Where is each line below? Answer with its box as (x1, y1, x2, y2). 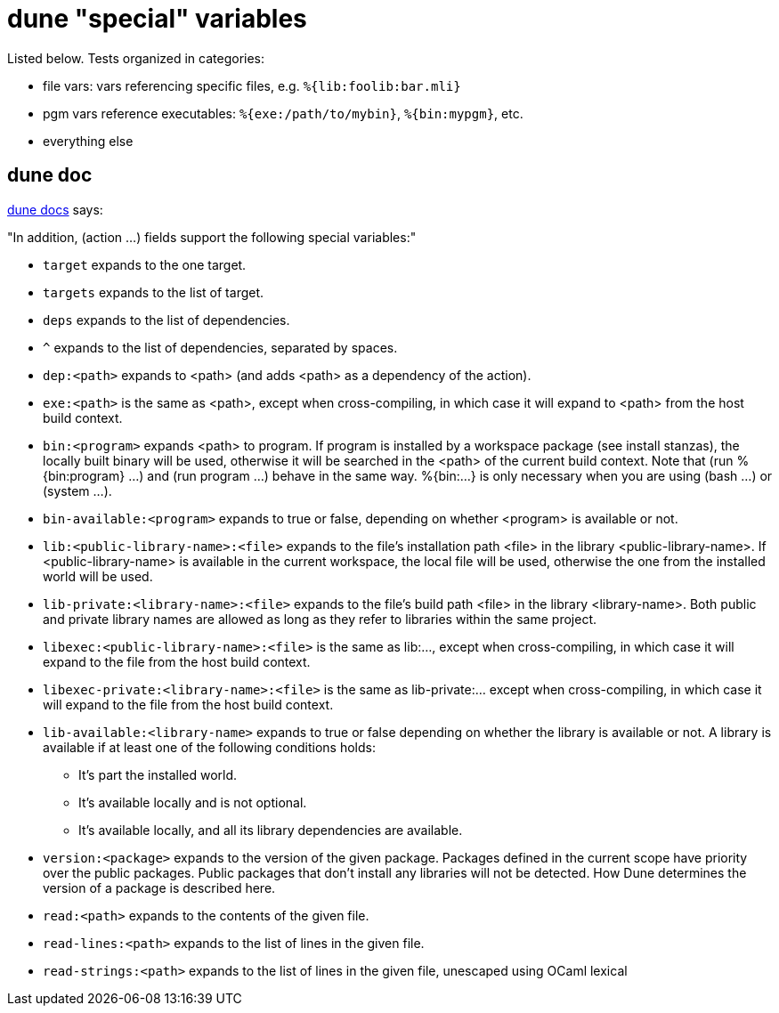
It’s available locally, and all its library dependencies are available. (78, 822, 463, 838)
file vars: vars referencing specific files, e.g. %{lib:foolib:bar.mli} (43, 77, 461, 93)
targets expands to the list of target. (43, 284, 264, 300)
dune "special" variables (7, 4, 307, 34)
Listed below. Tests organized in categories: (7, 50, 265, 66)
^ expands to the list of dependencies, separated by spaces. (43, 339, 398, 355)
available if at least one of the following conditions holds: (43, 739, 376, 755)
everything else (43, 133, 134, 149)
